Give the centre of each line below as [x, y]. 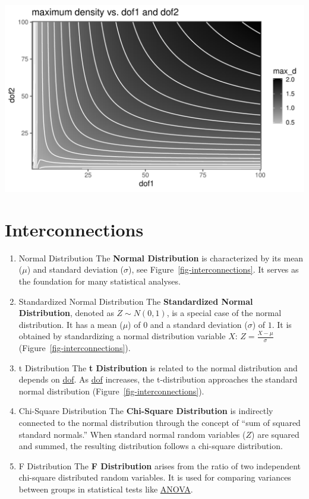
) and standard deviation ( [75, 269]
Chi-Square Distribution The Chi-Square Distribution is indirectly [146, 411]
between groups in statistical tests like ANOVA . [106, 489]
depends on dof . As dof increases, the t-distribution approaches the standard [158, 379]
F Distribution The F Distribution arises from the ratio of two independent [160, 465]
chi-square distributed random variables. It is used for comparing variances [155, 477]
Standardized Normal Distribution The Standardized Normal [136, 301]
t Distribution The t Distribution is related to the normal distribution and [158, 367]
